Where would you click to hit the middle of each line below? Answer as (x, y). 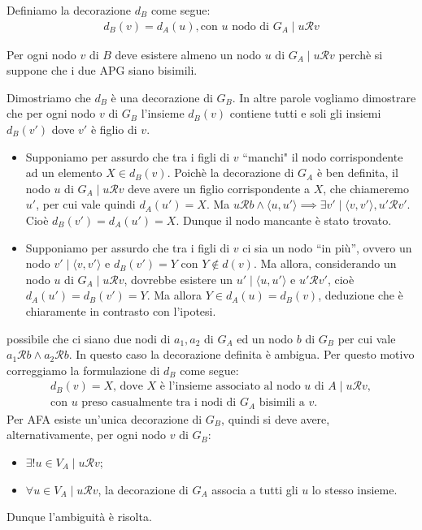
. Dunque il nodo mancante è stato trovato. (284, 220)
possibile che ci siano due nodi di (89, 338)
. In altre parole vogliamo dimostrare (324, 97)
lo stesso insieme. (355, 489)
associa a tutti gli (255, 489)
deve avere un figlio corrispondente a (219, 188)
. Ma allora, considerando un (325, 263)
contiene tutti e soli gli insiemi (305, 113)
